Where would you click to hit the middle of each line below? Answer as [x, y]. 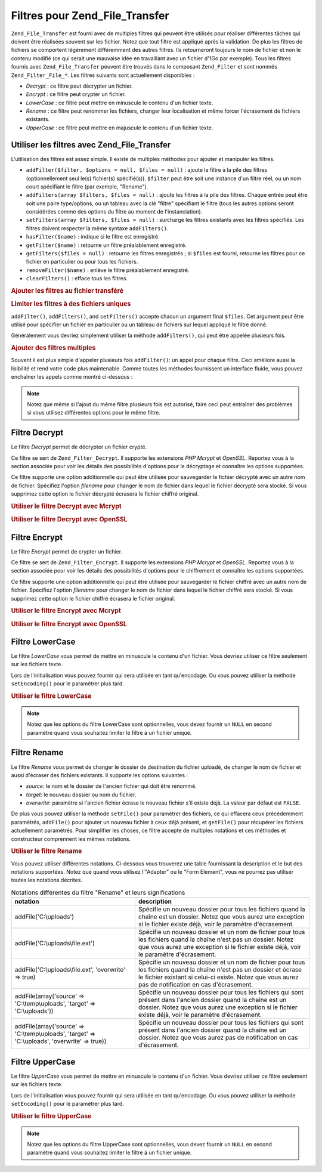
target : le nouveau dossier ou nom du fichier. [81, 794]
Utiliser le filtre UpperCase [51, 1116]
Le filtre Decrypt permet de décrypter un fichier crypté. [79, 447]
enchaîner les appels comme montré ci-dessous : [72, 377]
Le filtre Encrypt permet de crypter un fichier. [66, 551]
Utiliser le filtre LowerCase [51, 696]
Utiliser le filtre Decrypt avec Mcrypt [66, 506]
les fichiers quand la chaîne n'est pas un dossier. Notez [216, 939]
